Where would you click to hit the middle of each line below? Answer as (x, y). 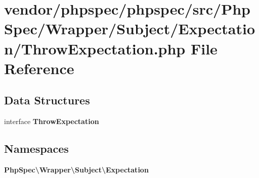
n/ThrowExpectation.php (95, 48)
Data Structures (47, 100)
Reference (39, 68)
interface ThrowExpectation (52, 121)
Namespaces (36, 149)
